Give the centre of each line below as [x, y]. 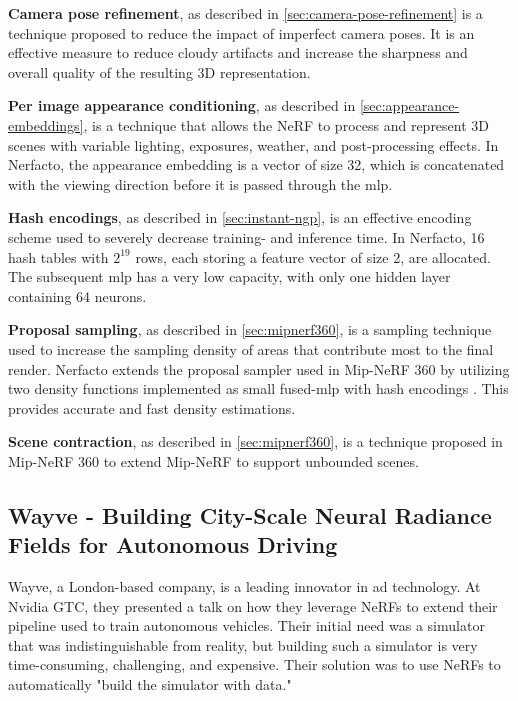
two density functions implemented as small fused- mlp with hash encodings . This [258, 388]
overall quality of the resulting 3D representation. [159, 71]
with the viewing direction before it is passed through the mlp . [200, 183]
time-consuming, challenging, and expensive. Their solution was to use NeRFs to [254, 664]
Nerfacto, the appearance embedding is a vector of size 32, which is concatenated [256, 164]
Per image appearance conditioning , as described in [182, 105]
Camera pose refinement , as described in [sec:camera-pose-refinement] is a [245, 13]
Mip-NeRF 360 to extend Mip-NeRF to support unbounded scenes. [213, 460]
